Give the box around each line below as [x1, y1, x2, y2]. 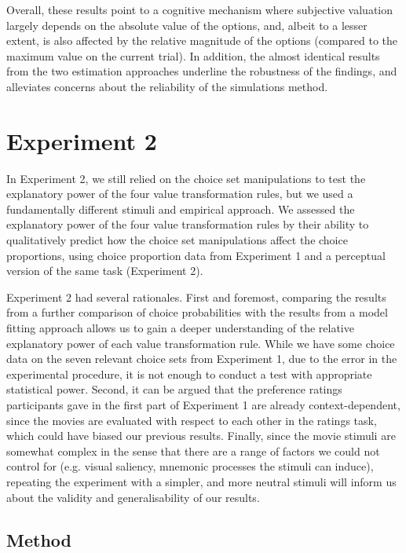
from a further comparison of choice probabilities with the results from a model [6, 304, 388, 320]
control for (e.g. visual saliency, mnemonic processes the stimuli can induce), [6, 458, 374, 474]
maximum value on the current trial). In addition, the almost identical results [6, 47, 380, 64]
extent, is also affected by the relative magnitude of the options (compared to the [6, 32, 398, 49]
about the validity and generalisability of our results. [6, 489, 260, 505]
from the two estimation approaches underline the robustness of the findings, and [6, 63, 397, 79]
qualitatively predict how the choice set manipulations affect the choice [6, 232, 348, 248]
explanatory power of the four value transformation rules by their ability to [6, 216, 369, 233]
